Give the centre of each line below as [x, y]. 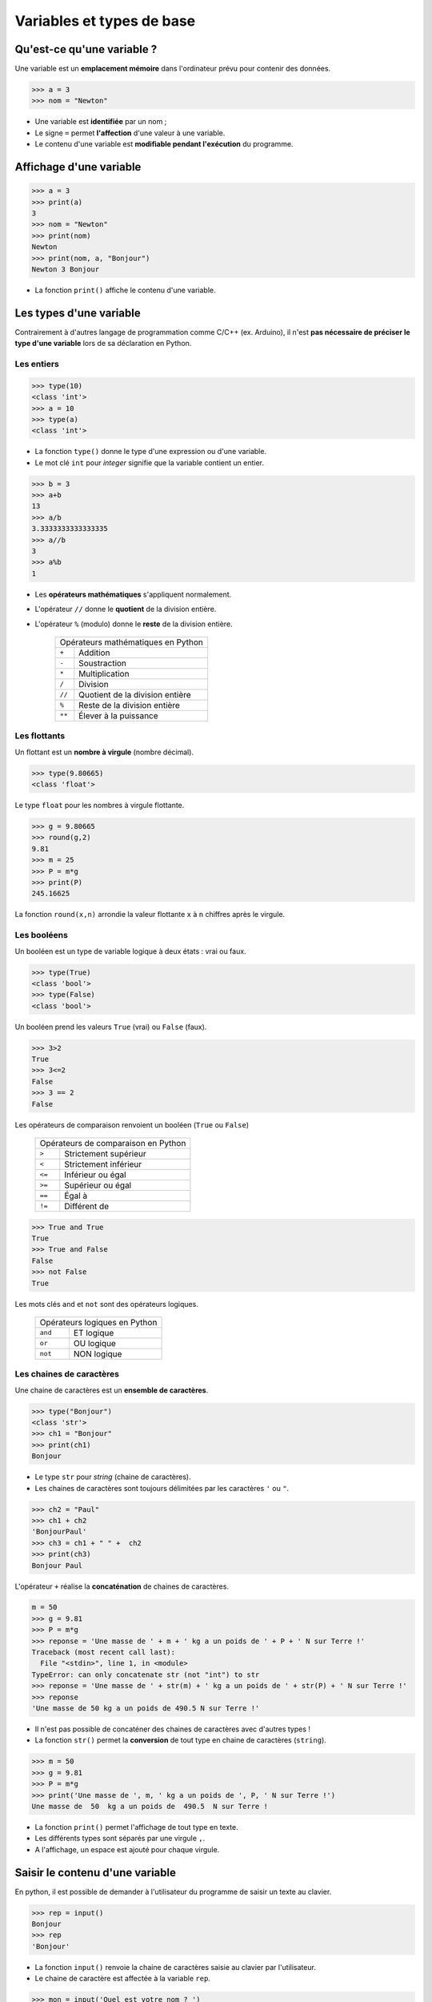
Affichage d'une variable [78, 167]
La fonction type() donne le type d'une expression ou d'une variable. [151, 452]
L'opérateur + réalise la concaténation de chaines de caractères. [122, 1586]
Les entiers [37, 364]
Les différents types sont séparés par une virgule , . [120, 1839]
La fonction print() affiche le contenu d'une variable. [125, 290]
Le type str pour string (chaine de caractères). [113, 1477]
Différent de [87, 1206]
